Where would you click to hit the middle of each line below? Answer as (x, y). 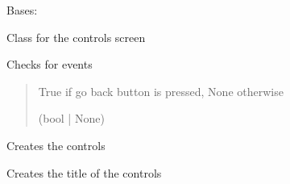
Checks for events (50, 64)
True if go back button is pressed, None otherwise (161, 91)
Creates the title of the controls (84, 172)
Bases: (22, 10)
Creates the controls (56, 145)
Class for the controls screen (76, 37)
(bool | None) (71, 118)
